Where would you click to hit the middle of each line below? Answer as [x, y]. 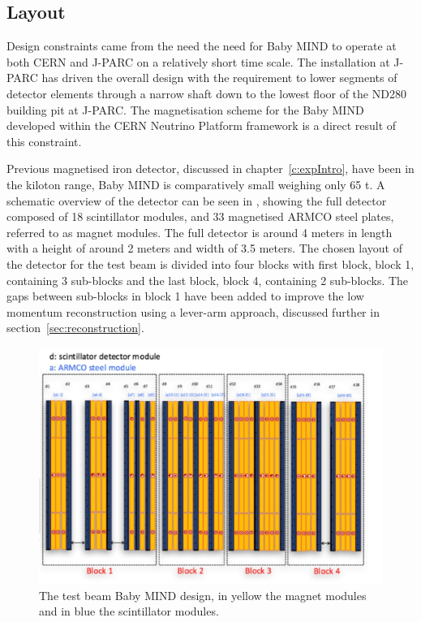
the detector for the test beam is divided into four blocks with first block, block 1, [210, 263]
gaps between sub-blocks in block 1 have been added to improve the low [185, 296]
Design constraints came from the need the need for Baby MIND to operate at [202, 46]
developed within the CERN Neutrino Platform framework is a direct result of [202, 125]
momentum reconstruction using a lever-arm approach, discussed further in [193, 311]
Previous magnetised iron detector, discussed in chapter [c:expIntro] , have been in [210, 168]
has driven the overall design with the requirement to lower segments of [219, 78]
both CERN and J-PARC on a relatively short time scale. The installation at [198, 61]
